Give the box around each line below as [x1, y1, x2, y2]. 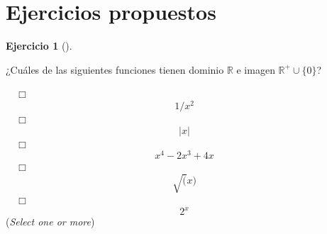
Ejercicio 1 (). [6, 38, 72, 53]
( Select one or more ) [6, 214, 95, 229]
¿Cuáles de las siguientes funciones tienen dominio [6, 62, 224, 77]
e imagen [236, 62, 275, 77]
